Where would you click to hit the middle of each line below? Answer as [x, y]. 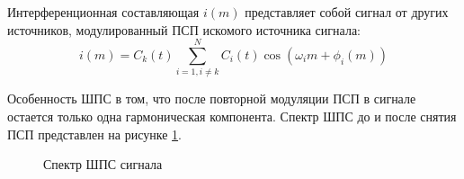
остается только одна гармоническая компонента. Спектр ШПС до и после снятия [232, 116]
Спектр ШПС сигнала [103, 164]
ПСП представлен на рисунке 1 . [94, 134]
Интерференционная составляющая [103, 12]
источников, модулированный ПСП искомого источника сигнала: [184, 29]
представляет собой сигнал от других [347, 12]
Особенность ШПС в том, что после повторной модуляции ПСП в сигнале [212, 98]
